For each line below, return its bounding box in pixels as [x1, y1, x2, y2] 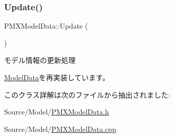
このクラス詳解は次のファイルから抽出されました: [4, 89, 170, 100]
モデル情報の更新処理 [4, 55, 76, 65]
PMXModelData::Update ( [4, 20, 88, 31]
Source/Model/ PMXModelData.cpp [4, 123, 116, 134]
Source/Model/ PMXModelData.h [4, 106, 109, 117]
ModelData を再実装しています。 [4, 72, 110, 82]
